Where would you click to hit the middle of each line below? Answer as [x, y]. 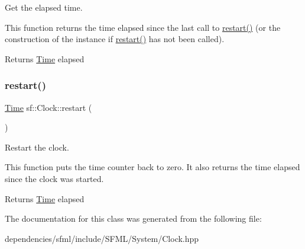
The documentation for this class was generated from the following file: [133, 218]
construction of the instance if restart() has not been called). [115, 39]
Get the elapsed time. [44, 7]
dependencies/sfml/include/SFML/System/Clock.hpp [102, 238]
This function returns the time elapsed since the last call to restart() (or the [143, 27]
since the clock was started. [54, 178]
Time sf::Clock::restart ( [48, 107]
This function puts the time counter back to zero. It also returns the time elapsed [152, 167]
